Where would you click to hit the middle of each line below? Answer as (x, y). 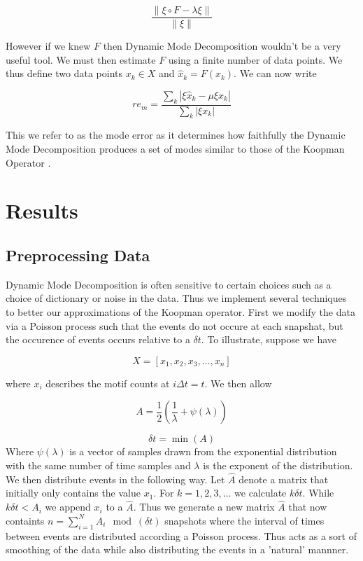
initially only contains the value (73, 493)
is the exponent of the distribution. (278, 465)
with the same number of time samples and (98, 465)
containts (25, 520)
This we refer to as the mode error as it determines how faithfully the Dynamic (176, 135)
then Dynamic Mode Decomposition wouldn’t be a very (222, 46)
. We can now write (275, 73)
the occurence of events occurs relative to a (98, 339)
